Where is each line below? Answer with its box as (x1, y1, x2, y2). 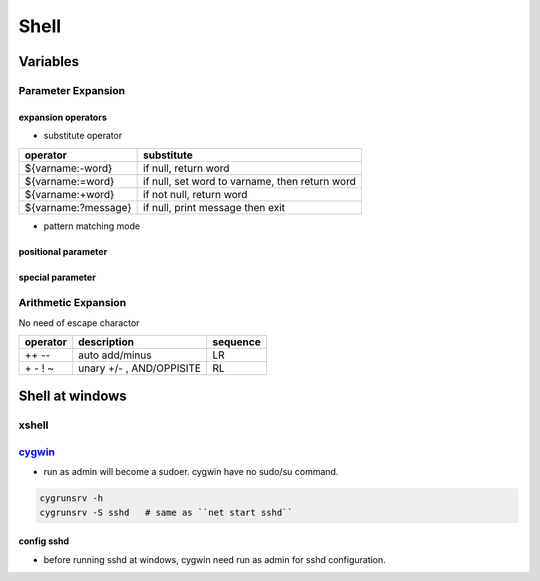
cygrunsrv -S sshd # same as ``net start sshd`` (39, 506, 294, 518)
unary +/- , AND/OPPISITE (78, 361, 202, 375)
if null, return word (143, 161, 230, 175)
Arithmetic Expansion (18, 296, 127, 310)
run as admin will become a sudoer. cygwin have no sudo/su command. (43, 466, 339, 478)
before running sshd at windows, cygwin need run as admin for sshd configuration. (43, 553, 387, 565)
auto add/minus (78, 348, 152, 362)
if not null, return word (143, 187, 248, 201)
